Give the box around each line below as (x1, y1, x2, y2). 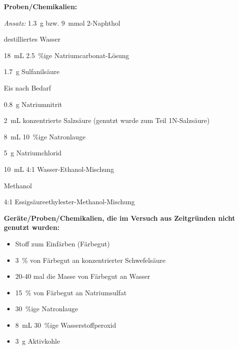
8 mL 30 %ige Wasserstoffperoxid (15, 319, 116, 330)
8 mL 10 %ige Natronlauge (4, 131, 86, 141)
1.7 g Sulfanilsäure (4, 66, 60, 76)
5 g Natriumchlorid (4, 148, 62, 158)
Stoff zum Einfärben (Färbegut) (15, 238, 110, 248)
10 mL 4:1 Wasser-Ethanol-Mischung (4, 164, 114, 174)
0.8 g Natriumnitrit (4, 99, 62, 109)
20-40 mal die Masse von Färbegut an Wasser (15, 271, 150, 281)
